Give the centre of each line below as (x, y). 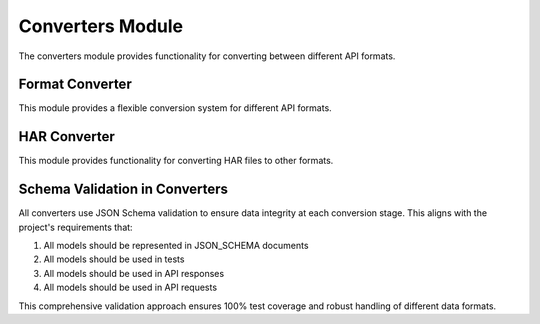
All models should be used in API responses (134, 273)
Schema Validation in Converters (123, 189)
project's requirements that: (76, 227)
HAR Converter (66, 136)
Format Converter (75, 84)
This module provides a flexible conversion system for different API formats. (175, 108)
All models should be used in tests (114, 259)
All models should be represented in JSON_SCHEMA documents (176, 246)
